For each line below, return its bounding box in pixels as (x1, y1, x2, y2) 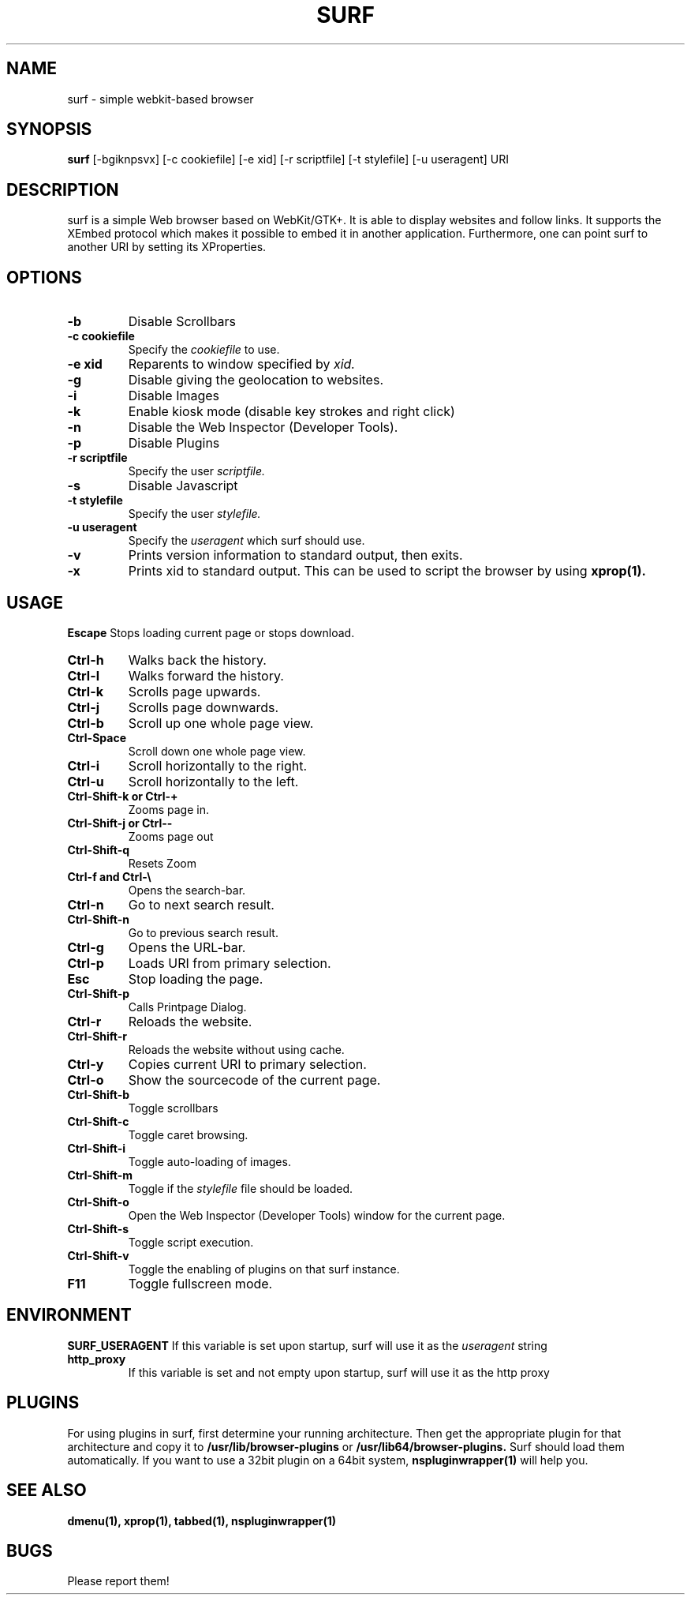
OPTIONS (6, 267, 82, 287)
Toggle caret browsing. (128, 1127, 248, 1142)
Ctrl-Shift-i (67, 1141, 126, 1155)
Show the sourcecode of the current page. (128, 1071, 381, 1088)
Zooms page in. (128, 802, 209, 816)
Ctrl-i (67, 757, 100, 774)
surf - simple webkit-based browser (67, 92, 254, 106)
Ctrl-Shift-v (67, 1248, 129, 1262)
